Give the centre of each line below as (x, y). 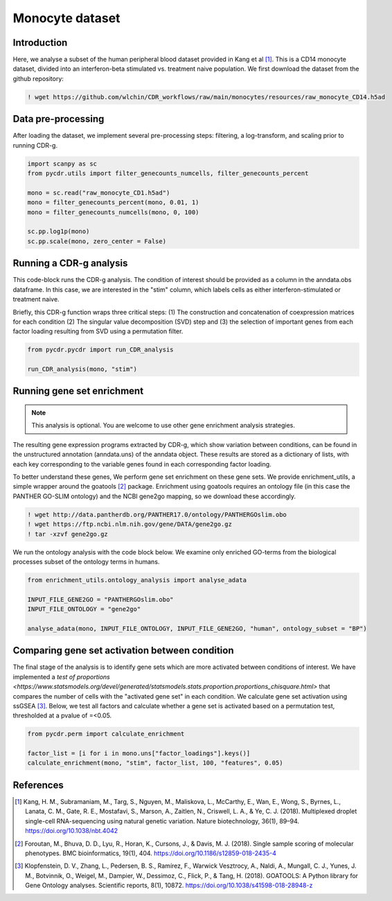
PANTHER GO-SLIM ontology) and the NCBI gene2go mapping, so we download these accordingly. (154, 496)
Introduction (40, 43)
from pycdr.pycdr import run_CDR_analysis (100, 350)
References (38, 785)
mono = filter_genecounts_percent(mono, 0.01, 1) (113, 202)
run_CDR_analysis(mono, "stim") (82, 369)
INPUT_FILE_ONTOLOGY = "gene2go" (84, 609)
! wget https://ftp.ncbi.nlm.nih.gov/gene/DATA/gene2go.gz (130, 524)
